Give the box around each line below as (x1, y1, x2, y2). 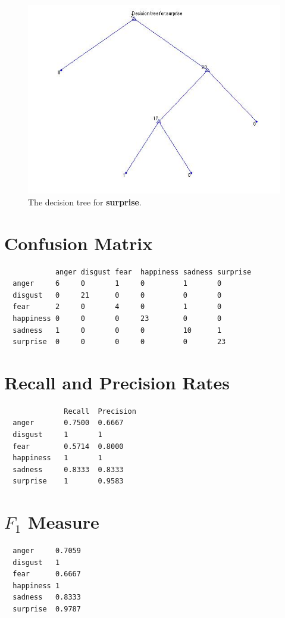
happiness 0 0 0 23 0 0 (12, 314, 222, 323)
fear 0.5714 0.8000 (12, 442, 124, 451)
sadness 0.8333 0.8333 (12, 465, 124, 474)
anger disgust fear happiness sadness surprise (55, 267, 252, 276)
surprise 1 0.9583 (12, 477, 124, 486)
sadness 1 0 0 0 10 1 (12, 326, 222, 335)
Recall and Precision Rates (4, 370, 230, 394)
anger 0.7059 (12, 547, 81, 555)
